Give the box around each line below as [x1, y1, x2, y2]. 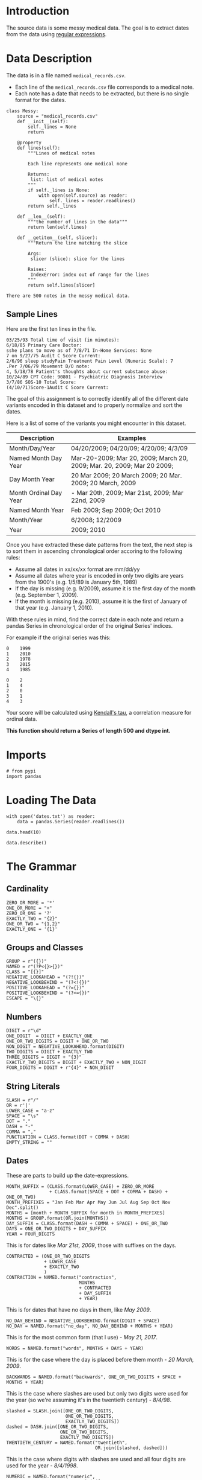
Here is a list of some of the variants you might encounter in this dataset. [6, 419, 186, 427]
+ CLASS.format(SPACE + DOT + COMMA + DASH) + [49, 1188, 168, 1195]
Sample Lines [6, 309, 58, 319]
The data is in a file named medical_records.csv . [6, 71, 126, 79]
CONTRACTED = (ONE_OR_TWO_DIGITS [6, 1253, 90, 1259]
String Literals [6, 1081, 60, 1091]
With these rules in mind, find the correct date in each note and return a [6, 616, 184, 623]
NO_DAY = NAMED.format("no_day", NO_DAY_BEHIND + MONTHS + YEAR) [6, 1323, 173, 1329]
